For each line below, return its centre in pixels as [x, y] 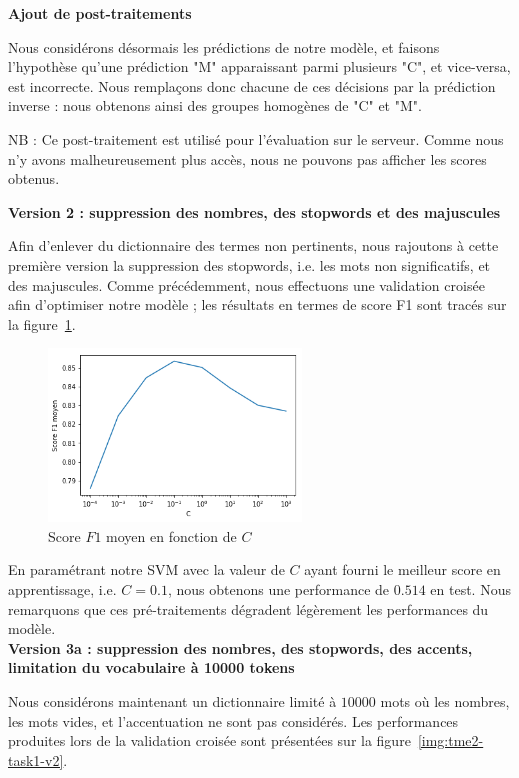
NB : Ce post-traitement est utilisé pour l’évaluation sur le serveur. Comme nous [256, 138]
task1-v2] [36, 759]
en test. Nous [470, 588]
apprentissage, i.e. [62, 588]
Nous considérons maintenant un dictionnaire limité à [172, 700]
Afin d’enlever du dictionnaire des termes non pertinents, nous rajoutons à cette [253, 245]
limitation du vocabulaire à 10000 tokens [151, 667]
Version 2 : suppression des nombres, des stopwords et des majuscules [254, 211]
